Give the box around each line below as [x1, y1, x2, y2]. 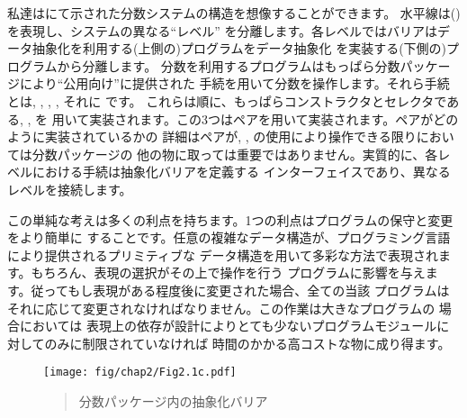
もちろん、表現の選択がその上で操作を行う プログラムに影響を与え [31, 263, 426, 282]
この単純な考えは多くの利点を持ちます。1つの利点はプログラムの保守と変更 [7, 210, 454, 229]
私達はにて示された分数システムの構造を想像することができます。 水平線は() [7, 4, 461, 22]
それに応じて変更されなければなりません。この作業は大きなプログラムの [7, 298, 436, 317]
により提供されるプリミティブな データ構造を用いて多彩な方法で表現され [7, 245, 439, 264]
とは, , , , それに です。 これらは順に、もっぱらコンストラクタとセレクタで [7, 91, 447, 110]
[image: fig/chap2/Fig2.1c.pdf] [43, 366, 237, 379]
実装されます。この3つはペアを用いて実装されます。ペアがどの [89, 109, 459, 128]
